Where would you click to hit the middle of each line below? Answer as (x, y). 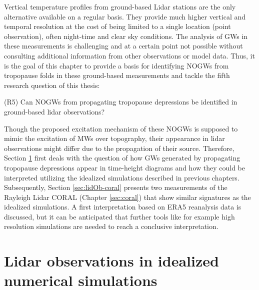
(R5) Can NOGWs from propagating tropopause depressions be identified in (121, 102)
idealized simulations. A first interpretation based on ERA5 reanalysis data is (123, 207)
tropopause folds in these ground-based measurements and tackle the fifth (117, 75)
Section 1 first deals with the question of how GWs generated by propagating (122, 158)
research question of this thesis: (52, 85)
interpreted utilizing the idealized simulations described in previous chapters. (122, 177)
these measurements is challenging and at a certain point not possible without (123, 46)
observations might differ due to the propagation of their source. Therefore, (119, 148)
